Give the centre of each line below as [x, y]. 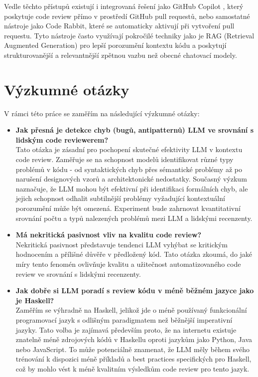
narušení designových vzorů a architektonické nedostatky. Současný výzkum [131, 179]
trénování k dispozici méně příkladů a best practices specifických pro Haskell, [133, 359]
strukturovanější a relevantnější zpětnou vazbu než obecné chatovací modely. [121, 55]
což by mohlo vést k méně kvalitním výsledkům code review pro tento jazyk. [132, 368]
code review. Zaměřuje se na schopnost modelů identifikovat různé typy [125, 159]
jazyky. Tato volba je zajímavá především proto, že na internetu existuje [126, 329]
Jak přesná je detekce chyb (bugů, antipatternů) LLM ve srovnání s [135, 130]
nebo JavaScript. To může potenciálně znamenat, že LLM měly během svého [133, 349]
